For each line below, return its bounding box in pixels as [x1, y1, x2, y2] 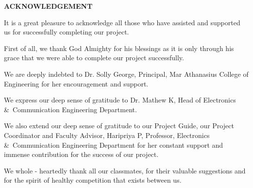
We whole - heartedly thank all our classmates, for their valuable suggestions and [4, 165, 246, 175]
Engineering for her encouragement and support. [4, 78, 149, 88]
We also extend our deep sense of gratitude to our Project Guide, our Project [4, 120, 234, 131]
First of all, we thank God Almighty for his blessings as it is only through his [4, 43, 234, 53]
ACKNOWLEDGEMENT [4, 1, 93, 11]
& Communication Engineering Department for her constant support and [4, 139, 223, 150]
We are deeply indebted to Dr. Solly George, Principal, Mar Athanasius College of [4, 68, 249, 79]
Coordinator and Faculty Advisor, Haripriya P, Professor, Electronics [4, 130, 210, 140]
